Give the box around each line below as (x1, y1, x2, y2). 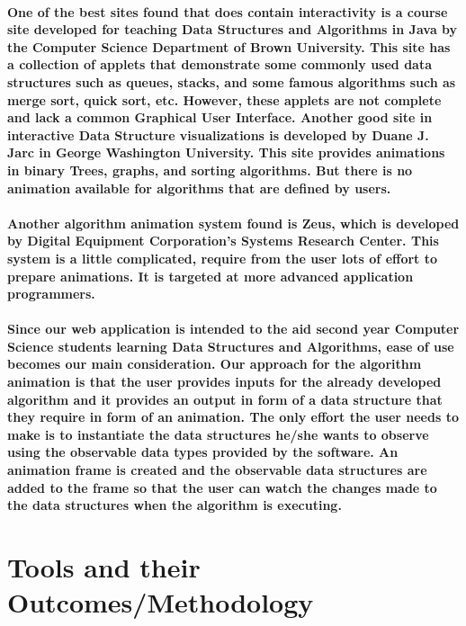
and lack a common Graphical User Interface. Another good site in (7, 108, 433, 127)
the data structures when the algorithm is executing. (7, 496, 342, 514)
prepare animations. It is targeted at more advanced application (7, 266, 414, 285)
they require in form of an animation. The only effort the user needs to (7, 407, 459, 426)
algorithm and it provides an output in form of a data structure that (7, 389, 443, 408)
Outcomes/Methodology (7, 584, 314, 621)
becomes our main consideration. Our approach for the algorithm (7, 354, 422, 373)
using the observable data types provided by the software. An (7, 443, 399, 461)
